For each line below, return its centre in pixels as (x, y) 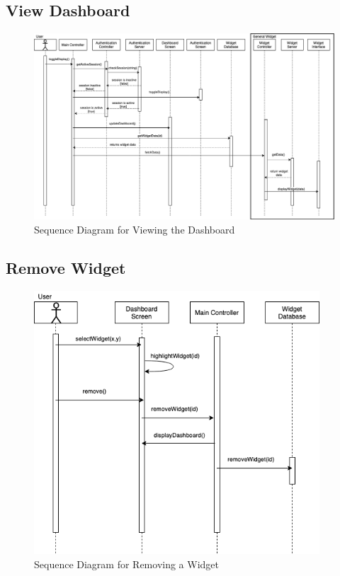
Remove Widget (66, 267)
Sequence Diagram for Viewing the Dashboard (135, 229)
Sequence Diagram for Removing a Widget (127, 564)
